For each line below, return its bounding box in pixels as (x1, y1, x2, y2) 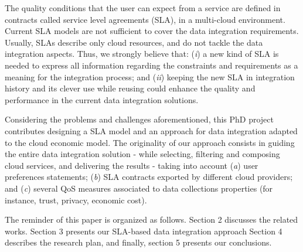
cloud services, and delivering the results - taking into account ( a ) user (5, 159, 258, 171)
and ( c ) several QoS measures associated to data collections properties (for (5, 182, 273, 194)
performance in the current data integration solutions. (5, 93, 199, 105)
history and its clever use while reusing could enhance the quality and (5, 82, 256, 94)
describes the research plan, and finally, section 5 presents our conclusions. (5, 236, 272, 248)
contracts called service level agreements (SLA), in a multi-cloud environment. (5, 13, 285, 25)
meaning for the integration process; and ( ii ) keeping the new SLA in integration (5, 70, 295, 83)
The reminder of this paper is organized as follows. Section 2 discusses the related (5, 213, 298, 226)
